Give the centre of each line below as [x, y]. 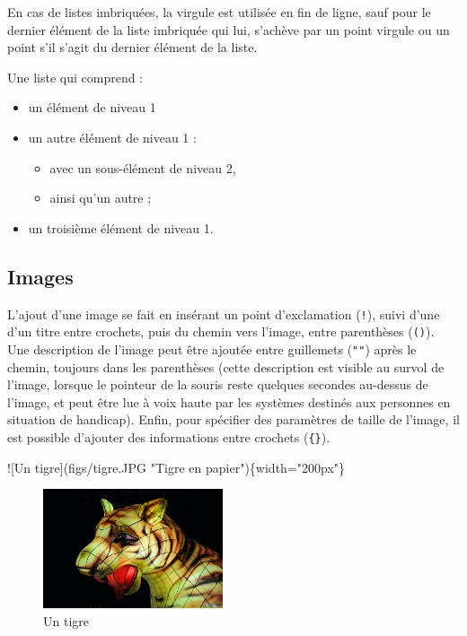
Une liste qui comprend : [75, 77]
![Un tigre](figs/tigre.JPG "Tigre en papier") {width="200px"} [176, 467]
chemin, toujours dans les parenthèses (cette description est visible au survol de [226, 366]
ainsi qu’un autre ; [101, 198]
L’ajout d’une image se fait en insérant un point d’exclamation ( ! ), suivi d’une [224, 314]
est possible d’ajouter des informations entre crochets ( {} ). [169, 436]
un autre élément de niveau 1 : [112, 137]
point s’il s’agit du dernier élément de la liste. [132, 47]
